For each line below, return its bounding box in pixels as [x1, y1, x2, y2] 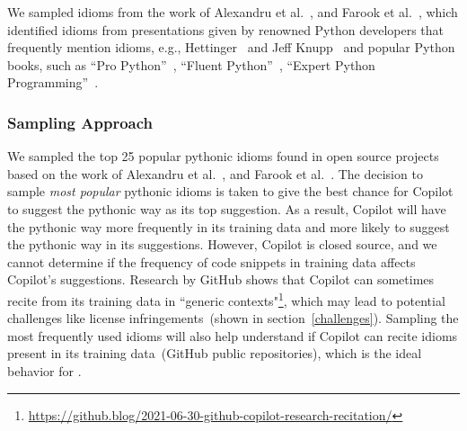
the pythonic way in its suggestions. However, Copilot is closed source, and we [7, 235, 437, 254]
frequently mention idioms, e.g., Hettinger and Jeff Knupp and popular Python [7, 38, 455, 57]
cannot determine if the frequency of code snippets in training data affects [7, 252, 416, 271]
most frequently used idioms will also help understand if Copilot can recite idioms [7, 326, 458, 345]
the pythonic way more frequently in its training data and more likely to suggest [7, 217, 450, 236]
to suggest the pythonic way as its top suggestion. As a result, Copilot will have [7, 199, 446, 218]
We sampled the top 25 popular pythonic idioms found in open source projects [7, 147, 439, 166]
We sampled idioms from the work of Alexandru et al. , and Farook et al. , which [7, 3, 458, 21]
